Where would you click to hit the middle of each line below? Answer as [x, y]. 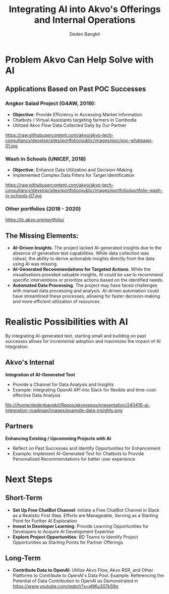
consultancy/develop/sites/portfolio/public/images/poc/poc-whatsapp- [79, 140]
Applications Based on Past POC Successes [76, 89]
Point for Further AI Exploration [45, 521]
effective [22, 395]
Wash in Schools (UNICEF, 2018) [46, 159]
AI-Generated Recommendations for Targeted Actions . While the [81, 269]
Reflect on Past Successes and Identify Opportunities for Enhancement [87, 448]
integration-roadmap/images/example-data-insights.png [64, 410]
